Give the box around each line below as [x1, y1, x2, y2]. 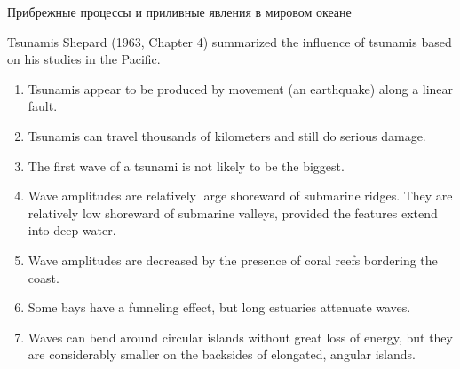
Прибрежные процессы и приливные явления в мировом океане [7, 3, 352, 20]
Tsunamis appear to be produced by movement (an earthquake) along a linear [28, 79, 454, 98]
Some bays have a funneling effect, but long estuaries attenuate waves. [28, 298, 411, 317]
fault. [28, 97, 58, 115]
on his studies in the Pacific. [7, 50, 161, 68]
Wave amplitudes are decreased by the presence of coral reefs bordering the [28, 250, 438, 269]
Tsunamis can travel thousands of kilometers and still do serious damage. [28, 126, 426, 145]
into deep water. [28, 221, 116, 239]
